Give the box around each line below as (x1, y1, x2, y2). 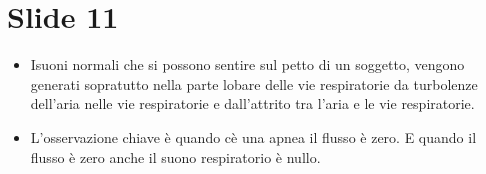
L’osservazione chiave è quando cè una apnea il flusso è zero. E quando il (30, 126, 477, 147)
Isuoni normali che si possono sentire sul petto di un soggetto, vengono (30, 54, 465, 75)
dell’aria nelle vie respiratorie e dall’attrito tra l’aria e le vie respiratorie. (30, 93, 475, 114)
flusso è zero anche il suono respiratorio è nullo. (30, 146, 321, 167)
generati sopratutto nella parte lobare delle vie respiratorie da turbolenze (30, 73, 478, 94)
